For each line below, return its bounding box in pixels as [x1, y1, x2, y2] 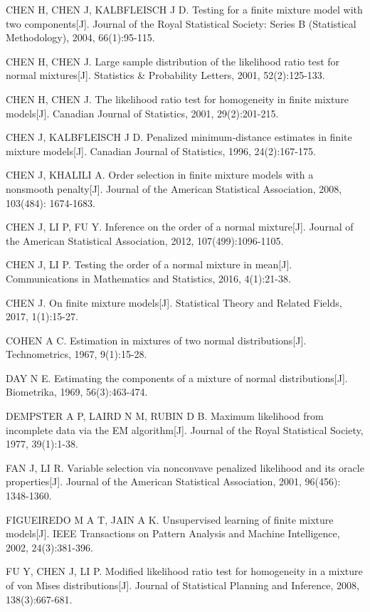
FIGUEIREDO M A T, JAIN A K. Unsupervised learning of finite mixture [6, 512, 334, 527]
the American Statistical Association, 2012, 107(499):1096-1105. [6, 233, 284, 248]
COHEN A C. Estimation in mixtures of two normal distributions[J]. [6, 332, 307, 347]
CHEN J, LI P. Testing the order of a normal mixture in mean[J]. [6, 257, 292, 272]
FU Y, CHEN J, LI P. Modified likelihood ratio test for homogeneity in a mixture [6, 564, 363, 579]
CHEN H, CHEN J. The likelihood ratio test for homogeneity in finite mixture [6, 91, 349, 106]
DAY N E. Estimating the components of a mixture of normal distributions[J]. [6, 370, 348, 385]
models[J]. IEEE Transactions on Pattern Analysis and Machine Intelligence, [6, 526, 340, 541]
